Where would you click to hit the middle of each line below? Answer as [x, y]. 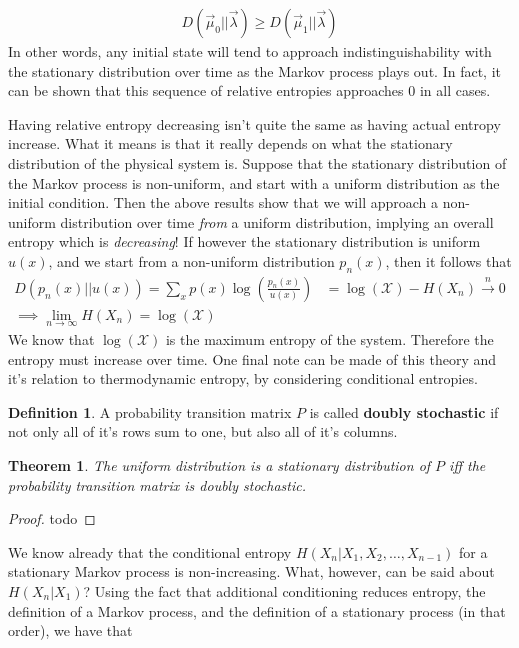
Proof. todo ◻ [52, 518]
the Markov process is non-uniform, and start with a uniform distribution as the [254, 182]
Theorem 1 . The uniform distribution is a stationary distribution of [219, 465]
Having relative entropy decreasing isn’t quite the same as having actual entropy [254, 123]
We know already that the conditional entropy [150, 551]
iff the [467, 465]
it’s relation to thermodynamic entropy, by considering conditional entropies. [243, 378]
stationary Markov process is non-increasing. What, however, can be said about [251, 571]
